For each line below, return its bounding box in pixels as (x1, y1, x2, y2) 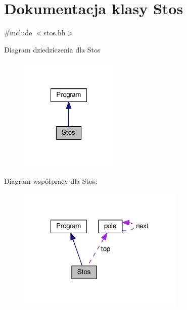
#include (4, 27, 32, 38)
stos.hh (43, 27, 66, 38)
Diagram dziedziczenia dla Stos (4, 44, 101, 55)
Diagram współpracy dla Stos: (4, 175, 98, 186)
